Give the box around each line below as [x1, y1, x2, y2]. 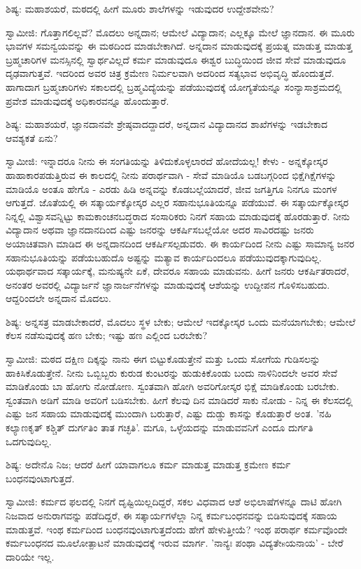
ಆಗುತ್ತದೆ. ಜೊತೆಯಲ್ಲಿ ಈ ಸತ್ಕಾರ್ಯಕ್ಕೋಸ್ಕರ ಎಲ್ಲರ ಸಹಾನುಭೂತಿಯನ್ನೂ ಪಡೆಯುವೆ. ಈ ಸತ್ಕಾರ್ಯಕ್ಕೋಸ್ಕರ [6, 195, 349, 210]
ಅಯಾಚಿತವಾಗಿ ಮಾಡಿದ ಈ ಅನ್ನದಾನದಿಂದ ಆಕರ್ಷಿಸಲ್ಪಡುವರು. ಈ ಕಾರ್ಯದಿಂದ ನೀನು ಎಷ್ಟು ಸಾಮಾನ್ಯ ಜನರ [6, 236, 355, 250]
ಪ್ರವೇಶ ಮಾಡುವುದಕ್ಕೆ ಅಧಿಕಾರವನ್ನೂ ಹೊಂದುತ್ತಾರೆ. [6, 93, 169, 108]
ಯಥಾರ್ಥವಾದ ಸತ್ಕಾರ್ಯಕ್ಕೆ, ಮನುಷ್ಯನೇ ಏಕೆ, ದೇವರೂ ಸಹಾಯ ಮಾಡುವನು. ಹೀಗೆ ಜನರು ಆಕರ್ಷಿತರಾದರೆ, [6, 264, 349, 278]
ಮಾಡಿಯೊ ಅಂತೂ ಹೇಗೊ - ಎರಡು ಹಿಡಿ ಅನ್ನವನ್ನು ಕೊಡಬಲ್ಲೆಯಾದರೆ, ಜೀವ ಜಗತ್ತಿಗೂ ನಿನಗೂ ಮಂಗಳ [6, 181, 337, 196]
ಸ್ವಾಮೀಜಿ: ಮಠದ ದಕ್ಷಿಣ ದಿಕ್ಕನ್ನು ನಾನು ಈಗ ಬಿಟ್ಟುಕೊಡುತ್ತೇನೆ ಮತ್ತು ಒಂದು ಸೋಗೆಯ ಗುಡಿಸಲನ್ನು [6, 352, 320, 366]
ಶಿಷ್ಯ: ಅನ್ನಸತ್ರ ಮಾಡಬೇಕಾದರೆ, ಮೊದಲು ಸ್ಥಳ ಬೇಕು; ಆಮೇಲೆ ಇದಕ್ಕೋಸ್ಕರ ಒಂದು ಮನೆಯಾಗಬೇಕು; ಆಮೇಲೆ [6, 314, 355, 329]
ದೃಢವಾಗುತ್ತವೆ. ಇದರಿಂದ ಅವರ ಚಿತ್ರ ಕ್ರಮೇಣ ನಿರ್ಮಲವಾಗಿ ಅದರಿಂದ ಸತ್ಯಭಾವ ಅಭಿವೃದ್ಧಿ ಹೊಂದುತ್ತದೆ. [6, 66, 334, 80]
